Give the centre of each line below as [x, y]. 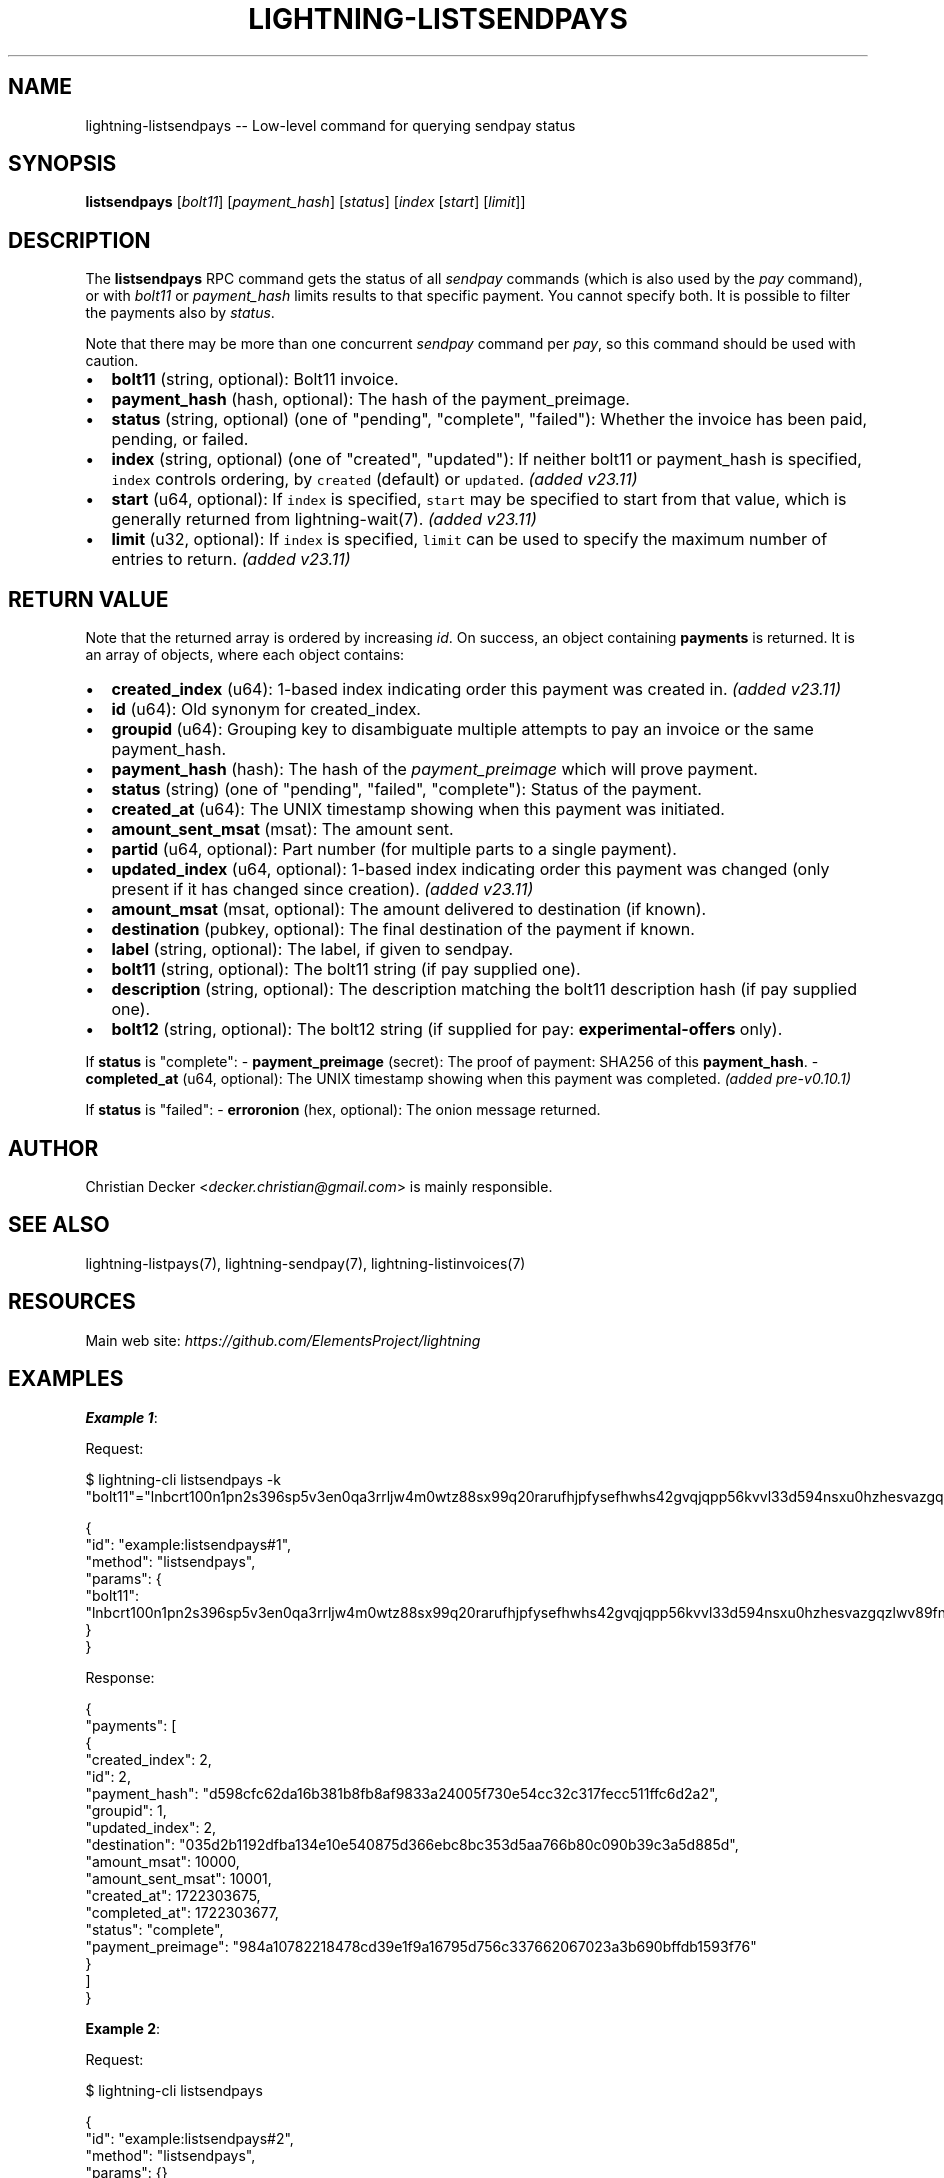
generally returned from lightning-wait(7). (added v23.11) [324, 519]
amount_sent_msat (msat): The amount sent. [282, 829]
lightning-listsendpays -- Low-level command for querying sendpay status [330, 125]
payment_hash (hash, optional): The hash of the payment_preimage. [370, 399]
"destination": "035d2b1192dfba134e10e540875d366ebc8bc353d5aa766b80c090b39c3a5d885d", [412, 1844]
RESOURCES [72, 1302]
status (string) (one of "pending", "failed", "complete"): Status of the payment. [406, 789]
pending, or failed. [180, 439]
